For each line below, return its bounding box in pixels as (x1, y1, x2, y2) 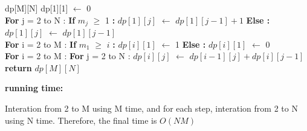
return (5, 61, 32, 74)
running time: (5, 81, 63, 94)
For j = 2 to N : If (5, 13, 76, 26)
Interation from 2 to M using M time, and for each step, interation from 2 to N (5, 102, 298, 115)
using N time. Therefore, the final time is (5, 113, 157, 126)
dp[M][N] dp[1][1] (5, 2, 68, 14)
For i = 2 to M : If (5, 37, 77, 50)
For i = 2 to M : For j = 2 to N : (5, 50, 131, 62)
